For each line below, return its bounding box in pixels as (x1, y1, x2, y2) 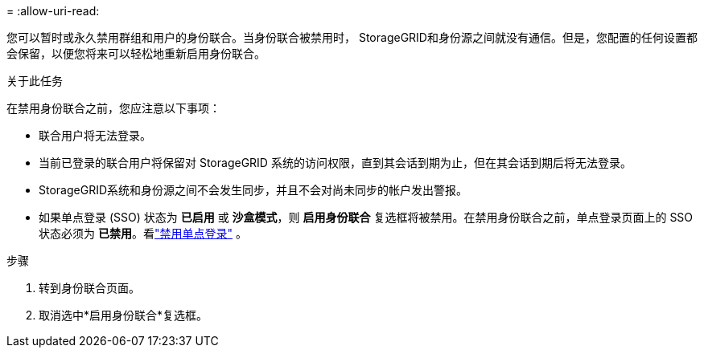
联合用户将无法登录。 (39, 128, 151, 142)
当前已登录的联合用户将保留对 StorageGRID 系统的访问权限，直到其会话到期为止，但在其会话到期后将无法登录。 (39, 156, 632, 169)
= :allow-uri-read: (6, 4, 100, 18)
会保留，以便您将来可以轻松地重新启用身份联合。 (6, 47, 266, 60)
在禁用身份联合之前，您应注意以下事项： (6, 101, 220, 115)
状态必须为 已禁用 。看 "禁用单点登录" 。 (39, 226, 247, 240)
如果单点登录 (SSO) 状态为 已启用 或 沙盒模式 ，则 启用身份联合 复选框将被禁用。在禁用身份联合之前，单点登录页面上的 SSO (39, 210, 694, 224)
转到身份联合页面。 (39, 281, 140, 295)
